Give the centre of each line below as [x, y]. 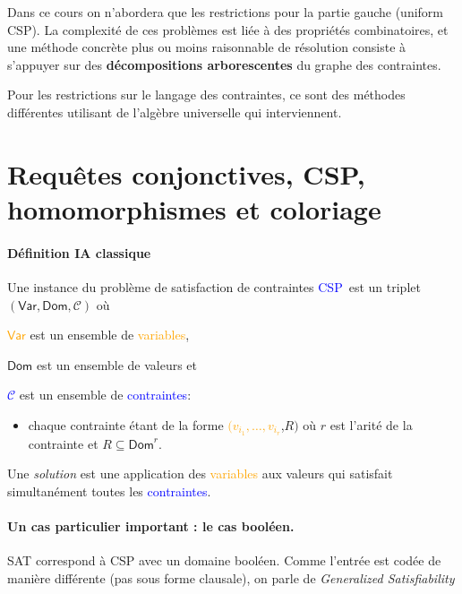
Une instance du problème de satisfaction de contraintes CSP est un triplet [214, 286]
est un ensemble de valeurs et [117, 364]
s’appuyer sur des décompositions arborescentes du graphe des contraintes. [224, 64]
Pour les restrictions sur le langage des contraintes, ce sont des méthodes [206, 95]
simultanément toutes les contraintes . [109, 491]
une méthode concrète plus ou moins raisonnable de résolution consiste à [207, 47]
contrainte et [63, 443]
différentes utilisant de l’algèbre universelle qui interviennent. [175, 112]
